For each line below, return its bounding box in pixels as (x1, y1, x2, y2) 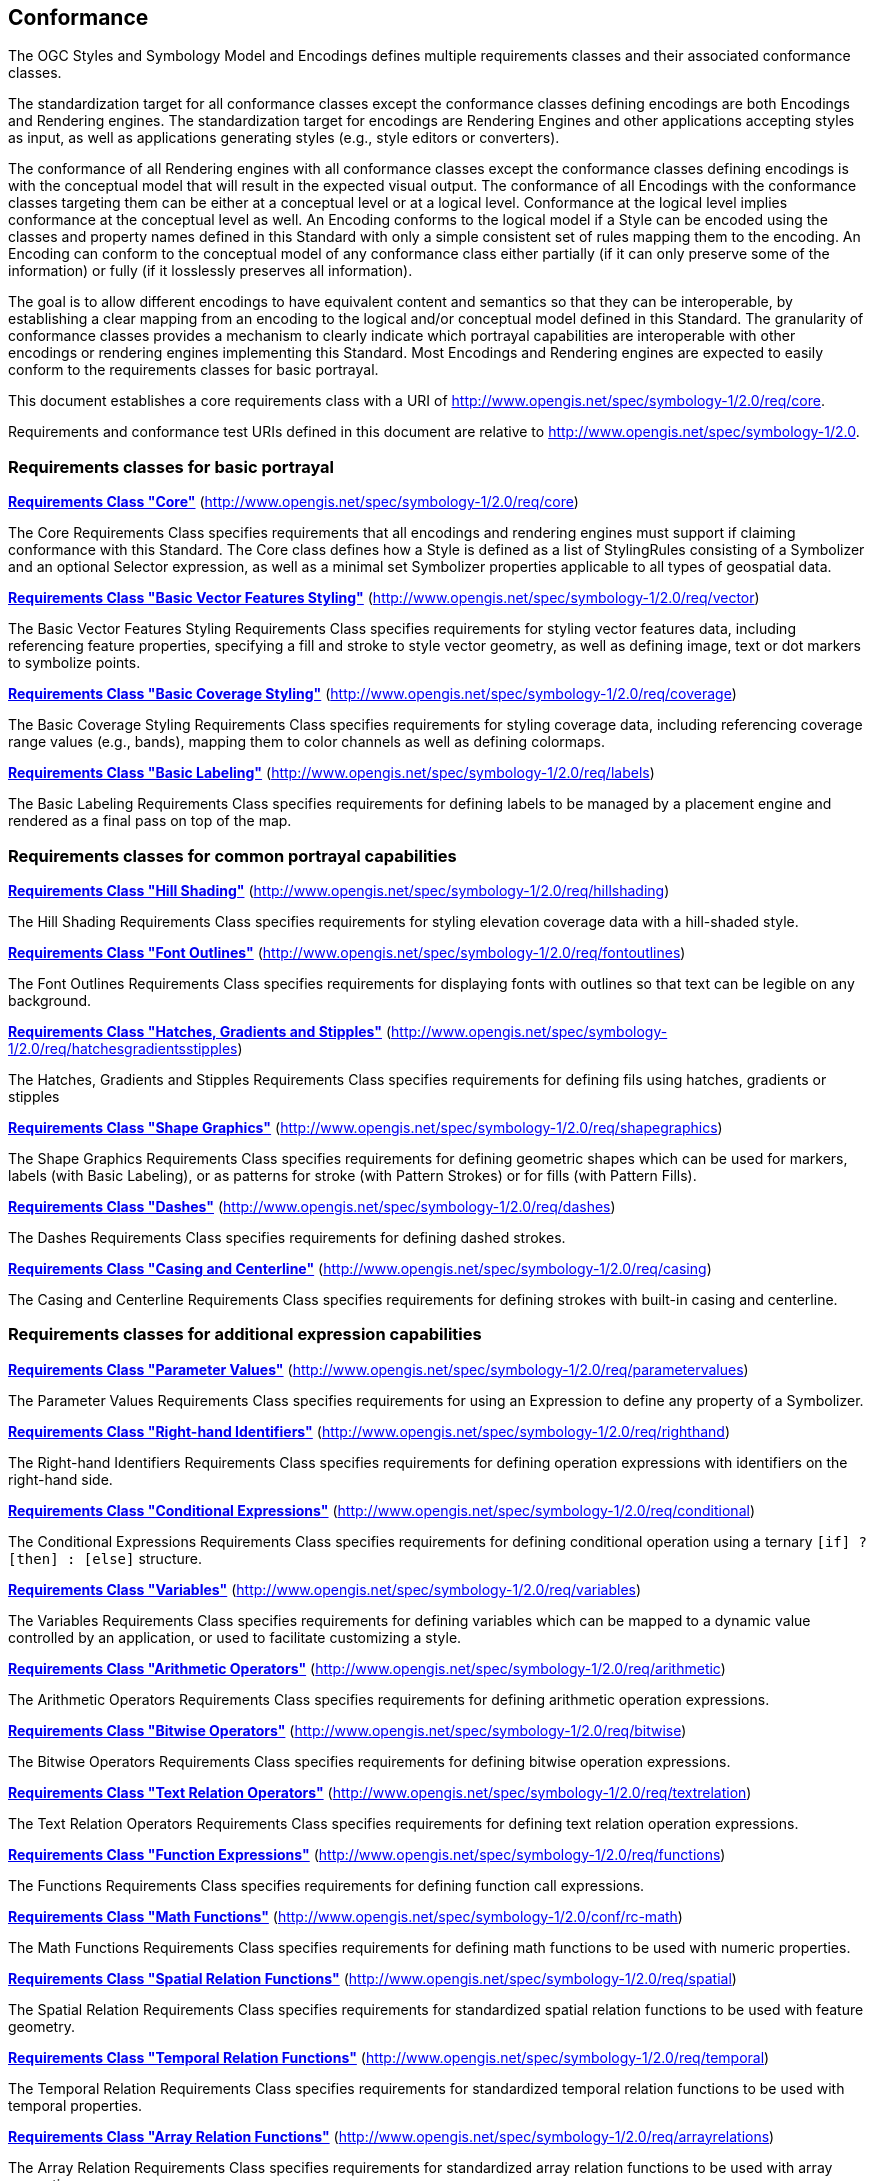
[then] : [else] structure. (8, 1549, 202, 1567)
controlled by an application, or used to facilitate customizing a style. (8, 1628, 462, 1646)
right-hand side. (8, 1470, 113, 1488)
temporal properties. (8, 2096, 143, 2114)
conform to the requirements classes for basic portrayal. (8, 361, 379, 379)
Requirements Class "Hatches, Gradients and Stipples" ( (8, 1022, 392, 1040)
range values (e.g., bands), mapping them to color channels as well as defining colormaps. (8, 733, 605, 751)
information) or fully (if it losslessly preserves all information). (8, 262, 413, 280)
